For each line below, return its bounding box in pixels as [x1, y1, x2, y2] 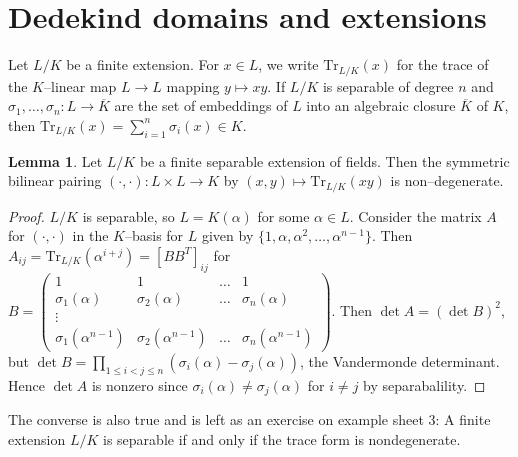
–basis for [124, 225, 184, 246]
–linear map [44, 75, 117, 96]
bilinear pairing [8, 170, 102, 191]
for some [257, 205, 310, 226]
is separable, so [82, 205, 175, 226]
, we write [258, 54, 319, 75]
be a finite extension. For [66, 54, 219, 75]
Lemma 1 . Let [8, 150, 103, 171]
